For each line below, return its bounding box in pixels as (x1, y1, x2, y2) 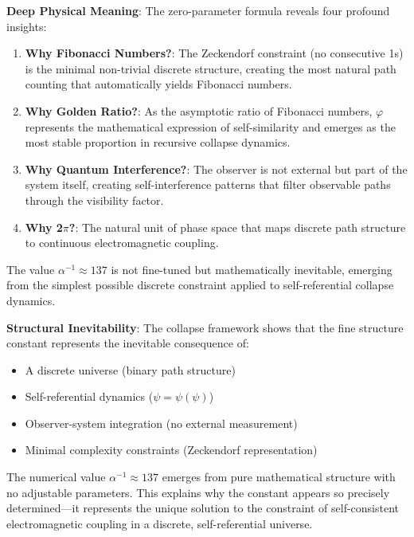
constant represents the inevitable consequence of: (6, 335, 249, 351)
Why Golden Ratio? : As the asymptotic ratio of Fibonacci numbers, (25, 102, 373, 119)
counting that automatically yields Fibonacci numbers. (25, 76, 292, 92)
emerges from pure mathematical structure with (162, 468, 396, 485)
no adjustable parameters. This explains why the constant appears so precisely (6, 484, 390, 500)
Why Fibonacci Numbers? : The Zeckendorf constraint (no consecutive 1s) (25, 45, 404, 61)
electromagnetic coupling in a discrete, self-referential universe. (6, 515, 313, 531)
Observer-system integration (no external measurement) (25, 414, 298, 431)
